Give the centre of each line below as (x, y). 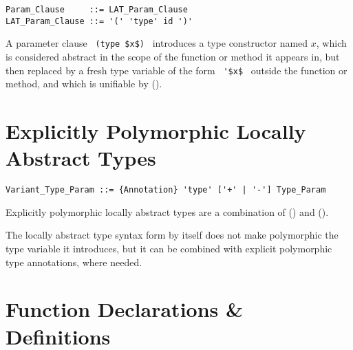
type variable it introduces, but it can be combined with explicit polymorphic (169, 248)
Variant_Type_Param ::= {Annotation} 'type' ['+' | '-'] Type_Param (166, 190)
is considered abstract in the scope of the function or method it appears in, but (173, 56)
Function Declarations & (125, 309)
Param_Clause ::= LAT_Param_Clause (97, 10)
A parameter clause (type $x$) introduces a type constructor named (157, 43)
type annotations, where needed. (74, 262)
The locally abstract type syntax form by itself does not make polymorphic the (172, 235)
